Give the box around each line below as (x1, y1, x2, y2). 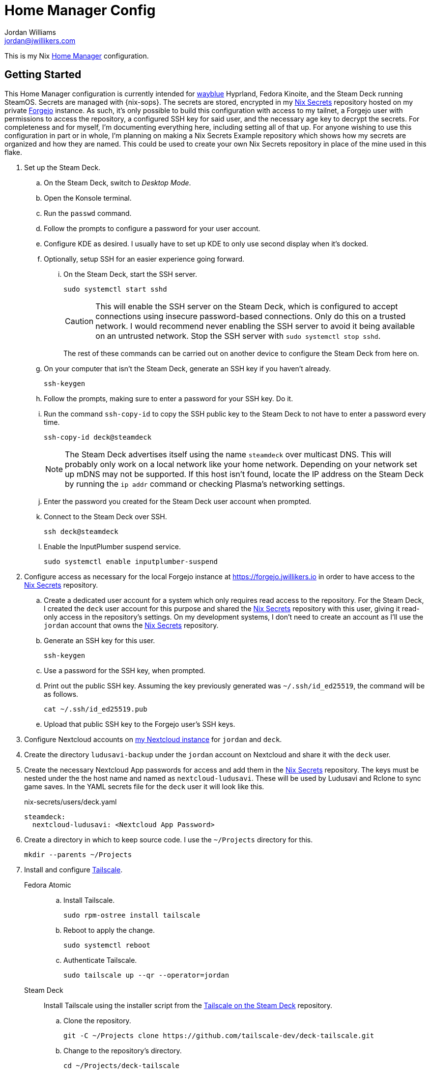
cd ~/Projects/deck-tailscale (63, 1061, 180, 1070)
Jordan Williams (4, 28, 56, 36)
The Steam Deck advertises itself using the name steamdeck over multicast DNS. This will (65, 449, 391, 459)
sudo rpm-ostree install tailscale (63, 911, 201, 919)
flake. (4, 148, 22, 156)
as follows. (44, 689, 79, 698)
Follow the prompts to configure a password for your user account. (44, 224, 260, 233)
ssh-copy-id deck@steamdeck (44, 433, 152, 441)
